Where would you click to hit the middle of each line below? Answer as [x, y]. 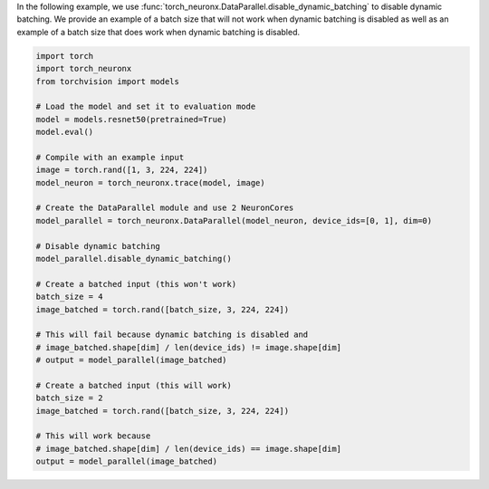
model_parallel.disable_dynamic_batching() [134, 259]
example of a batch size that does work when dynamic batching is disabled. [158, 32]
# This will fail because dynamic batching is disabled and [172, 335]
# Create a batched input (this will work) [134, 385]
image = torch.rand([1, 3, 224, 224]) [122, 170]
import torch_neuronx [84, 69]
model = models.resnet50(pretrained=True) [131, 119]
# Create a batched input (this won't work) [136, 284]
